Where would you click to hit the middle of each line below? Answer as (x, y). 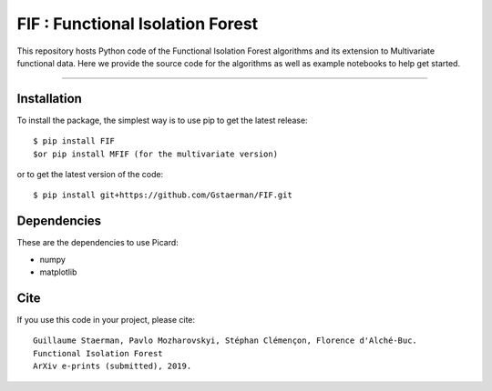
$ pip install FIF (74, 141)
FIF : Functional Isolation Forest (138, 24)
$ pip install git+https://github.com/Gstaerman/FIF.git (163, 195)
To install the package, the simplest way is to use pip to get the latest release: (163, 120)
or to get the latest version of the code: (90, 175)
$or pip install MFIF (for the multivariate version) (155, 154)
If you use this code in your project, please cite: (106, 320)
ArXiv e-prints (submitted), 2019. (113, 366)
